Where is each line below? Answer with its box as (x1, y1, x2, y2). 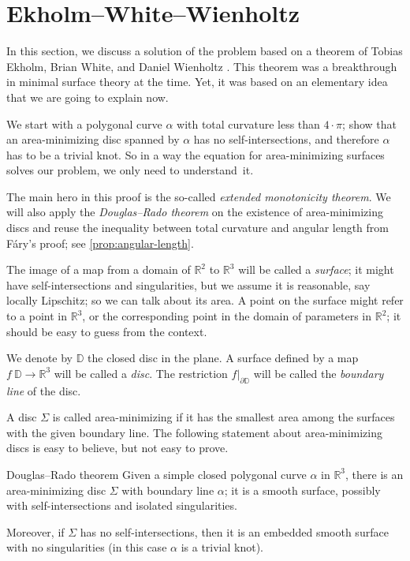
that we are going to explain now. (6, 88, 169, 105)
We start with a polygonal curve (6, 115, 162, 132)
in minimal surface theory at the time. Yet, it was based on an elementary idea (6, 73, 388, 90)
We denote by (6, 350, 73, 366)
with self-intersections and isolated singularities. (6, 497, 237, 514)
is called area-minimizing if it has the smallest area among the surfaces (52, 409, 395, 425)
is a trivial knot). (181, 539, 264, 555)
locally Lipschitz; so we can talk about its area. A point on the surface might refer (6, 292, 404, 309)
